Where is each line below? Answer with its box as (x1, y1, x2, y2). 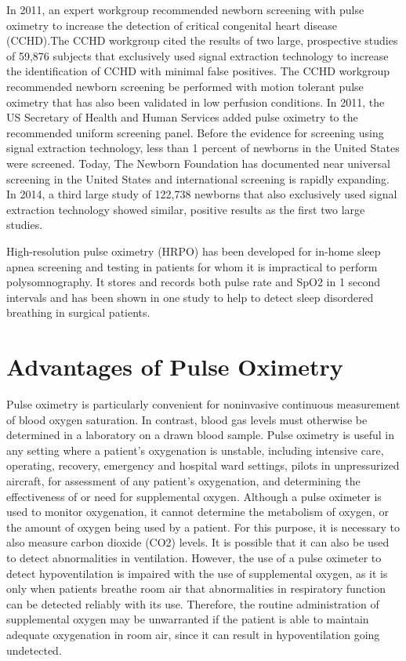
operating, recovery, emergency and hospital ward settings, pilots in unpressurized (6, 457, 400, 474)
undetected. (6, 641, 62, 658)
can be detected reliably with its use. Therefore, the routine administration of (6, 595, 379, 612)
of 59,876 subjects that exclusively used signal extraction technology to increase (6, 47, 389, 64)
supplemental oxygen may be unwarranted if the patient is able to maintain (6, 611, 369, 627)
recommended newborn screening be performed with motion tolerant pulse (6, 78, 364, 94)
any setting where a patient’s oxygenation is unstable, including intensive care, (6, 441, 384, 458)
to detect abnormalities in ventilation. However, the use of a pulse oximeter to (6, 549, 382, 565)
